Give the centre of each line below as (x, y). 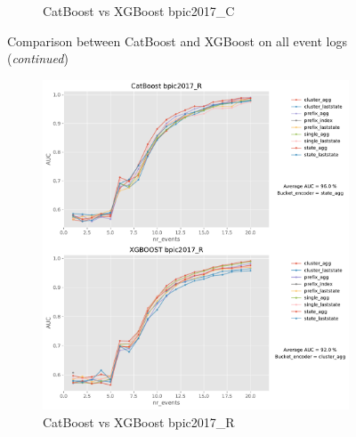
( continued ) (38, 58)
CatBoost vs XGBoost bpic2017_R (139, 421)
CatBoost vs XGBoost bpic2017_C (139, 11)
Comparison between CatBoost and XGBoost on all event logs (177, 40)
